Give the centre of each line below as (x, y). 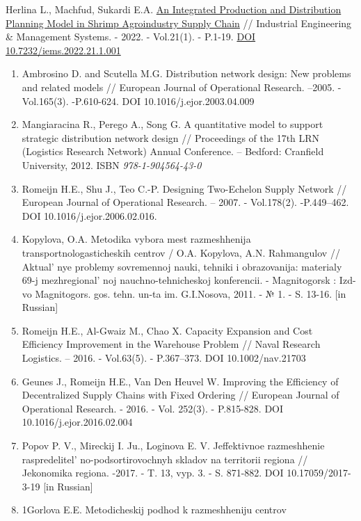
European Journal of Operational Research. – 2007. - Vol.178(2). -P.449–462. (185, 202)
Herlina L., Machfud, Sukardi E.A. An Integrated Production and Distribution (174, 9)
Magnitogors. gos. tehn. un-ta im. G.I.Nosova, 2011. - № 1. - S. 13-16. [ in (191, 293)
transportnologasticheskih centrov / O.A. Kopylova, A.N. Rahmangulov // (181, 252)
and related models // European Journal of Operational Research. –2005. (178, 87)
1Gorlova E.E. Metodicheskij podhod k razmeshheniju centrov (154, 510)
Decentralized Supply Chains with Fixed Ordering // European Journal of (180, 395)
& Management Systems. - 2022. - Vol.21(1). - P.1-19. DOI (131, 37)
